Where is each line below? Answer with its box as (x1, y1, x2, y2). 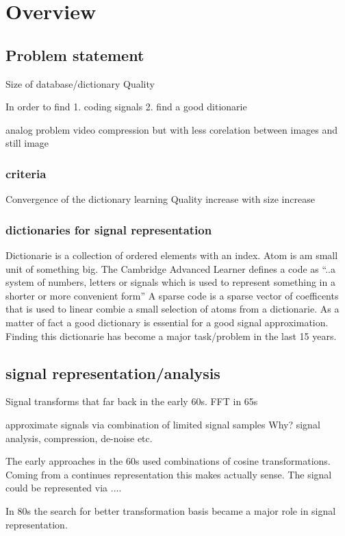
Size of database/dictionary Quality (5, 76, 155, 90)
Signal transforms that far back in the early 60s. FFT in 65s (5, 394, 258, 409)
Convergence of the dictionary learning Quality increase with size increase (5, 192, 315, 206)
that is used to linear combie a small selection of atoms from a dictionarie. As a (5, 302, 340, 316)
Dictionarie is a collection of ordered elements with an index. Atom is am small (5, 247, 338, 262)
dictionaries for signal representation (5, 221, 212, 238)
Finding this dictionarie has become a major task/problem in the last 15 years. (5, 328, 337, 343)
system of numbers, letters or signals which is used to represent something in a (5, 275, 335, 289)
